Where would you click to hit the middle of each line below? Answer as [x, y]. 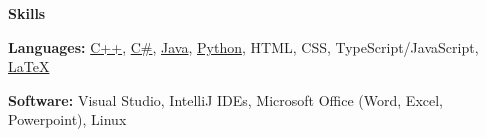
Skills [27, 13]
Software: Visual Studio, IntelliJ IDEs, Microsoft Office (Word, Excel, [225, 99]
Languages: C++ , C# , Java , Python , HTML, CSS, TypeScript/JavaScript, [243, 46]
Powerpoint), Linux [67, 119]
